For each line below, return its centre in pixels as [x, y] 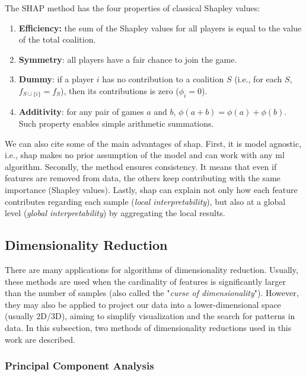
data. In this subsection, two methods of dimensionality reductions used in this [148, 327]
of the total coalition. [57, 39]
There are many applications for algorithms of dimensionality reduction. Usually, [152, 269]
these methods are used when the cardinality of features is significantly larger [145, 281]
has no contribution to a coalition [163, 79]
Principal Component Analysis [79, 366]
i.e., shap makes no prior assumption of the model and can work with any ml [145, 155]
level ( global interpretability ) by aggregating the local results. [115, 213]
